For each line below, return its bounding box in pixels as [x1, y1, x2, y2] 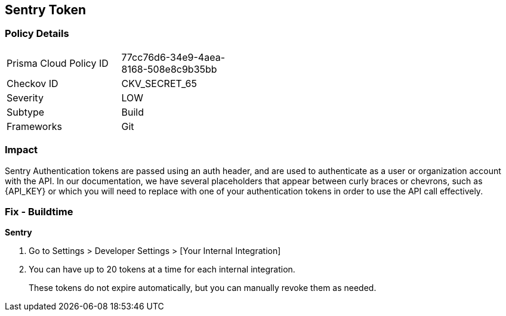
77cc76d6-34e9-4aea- [121, 51, 225, 63]
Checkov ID [7, 77, 58, 89]
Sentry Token [5, 2, 87, 17]
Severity [7, 91, 44, 104]
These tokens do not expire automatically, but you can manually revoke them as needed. [29, 283, 377, 293]
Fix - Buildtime [5, 205, 73, 218]
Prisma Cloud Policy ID [7, 57, 109, 69]
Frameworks [7, 120, 62, 132]
